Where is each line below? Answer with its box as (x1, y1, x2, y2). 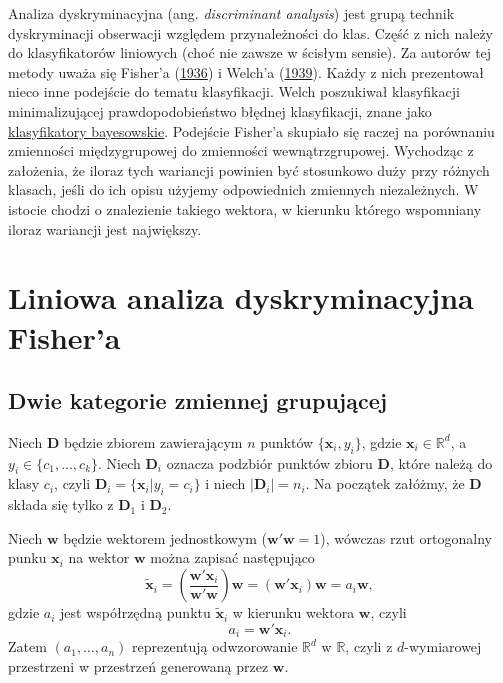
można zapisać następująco (150, 547, 315, 568)
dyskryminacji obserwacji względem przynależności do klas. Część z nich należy (8, 22, 493, 43)
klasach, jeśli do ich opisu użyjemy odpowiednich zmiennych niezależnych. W (8, 179, 479, 200)
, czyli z (345, 636, 393, 657)
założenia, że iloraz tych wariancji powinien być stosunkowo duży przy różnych (8, 159, 490, 180)
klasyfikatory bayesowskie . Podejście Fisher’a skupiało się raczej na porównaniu (8, 120, 495, 141)
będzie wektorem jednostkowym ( (63, 527, 268, 548)
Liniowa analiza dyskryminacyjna (8, 277, 474, 318)
